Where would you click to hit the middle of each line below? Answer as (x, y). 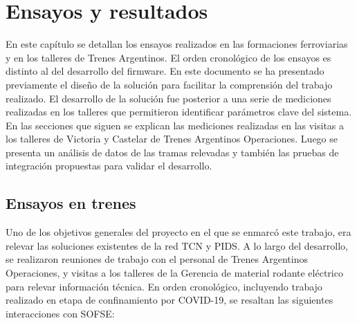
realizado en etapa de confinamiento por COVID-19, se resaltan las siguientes (170, 300)
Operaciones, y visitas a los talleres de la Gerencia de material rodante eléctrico (174, 273)
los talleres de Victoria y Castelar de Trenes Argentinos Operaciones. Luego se (172, 139)
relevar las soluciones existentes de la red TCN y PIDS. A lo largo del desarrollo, (177, 245)
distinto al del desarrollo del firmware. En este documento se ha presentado (165, 71)
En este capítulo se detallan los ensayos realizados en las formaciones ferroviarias (177, 44)
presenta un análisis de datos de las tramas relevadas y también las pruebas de (172, 152)
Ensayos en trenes (71, 203)
